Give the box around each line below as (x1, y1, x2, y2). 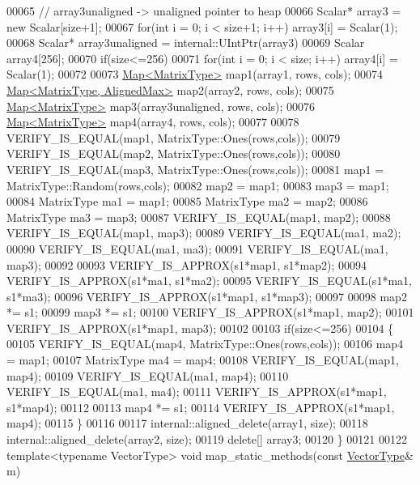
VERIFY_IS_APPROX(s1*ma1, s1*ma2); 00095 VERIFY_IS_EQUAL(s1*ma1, (6, 272, 412, 289)
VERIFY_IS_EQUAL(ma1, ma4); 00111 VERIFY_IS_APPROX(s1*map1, (6, 383, 387, 400)
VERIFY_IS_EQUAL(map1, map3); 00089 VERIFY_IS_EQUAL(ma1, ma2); (6, 224, 401, 241)
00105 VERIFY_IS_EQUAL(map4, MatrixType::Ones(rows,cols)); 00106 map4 (6, 335, 404, 352)
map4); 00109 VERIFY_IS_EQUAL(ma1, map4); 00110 (6, 367, 289, 384)
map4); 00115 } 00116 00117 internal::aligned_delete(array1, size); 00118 (6, 415, 368, 432)
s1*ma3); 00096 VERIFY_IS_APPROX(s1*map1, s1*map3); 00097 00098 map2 (6, 287, 407, 304)
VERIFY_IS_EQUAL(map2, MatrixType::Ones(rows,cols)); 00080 (6, 145, 341, 162)
